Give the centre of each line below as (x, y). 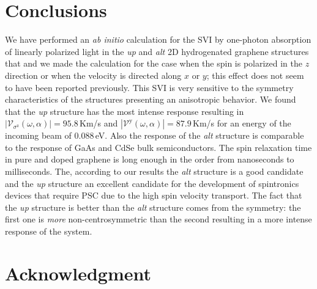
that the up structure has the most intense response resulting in (125, 111)
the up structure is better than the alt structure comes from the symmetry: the (153, 207)
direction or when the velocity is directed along (93, 75)
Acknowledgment (78, 273)
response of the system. (49, 231)
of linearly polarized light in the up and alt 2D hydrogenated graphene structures (157, 51)
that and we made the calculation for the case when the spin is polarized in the (154, 63)
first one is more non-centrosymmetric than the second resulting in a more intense (158, 219)
